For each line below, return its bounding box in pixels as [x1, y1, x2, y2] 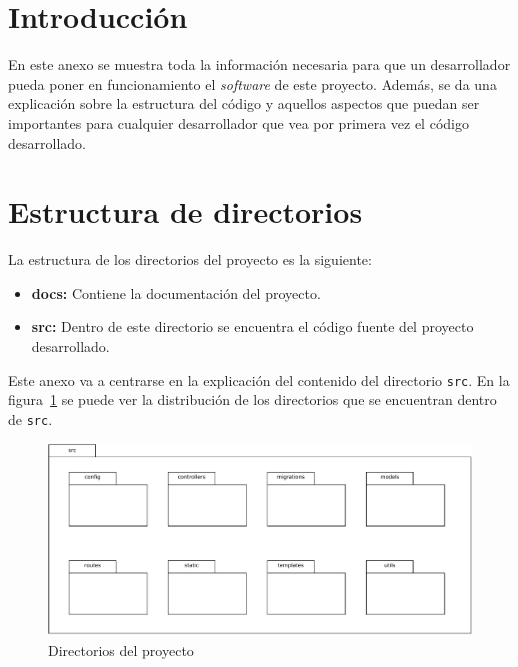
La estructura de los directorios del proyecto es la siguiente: [8, 249, 372, 270]
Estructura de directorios [8, 191, 363, 232]
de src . [8, 408, 53, 429]
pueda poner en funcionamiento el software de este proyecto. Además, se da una [8, 73, 497, 94]
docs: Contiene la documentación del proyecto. [31, 282, 321, 303]
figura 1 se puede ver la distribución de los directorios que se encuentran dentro [8, 389, 497, 410]
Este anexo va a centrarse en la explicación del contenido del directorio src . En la [8, 369, 510, 390]
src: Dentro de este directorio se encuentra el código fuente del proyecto [31, 316, 474, 337]
